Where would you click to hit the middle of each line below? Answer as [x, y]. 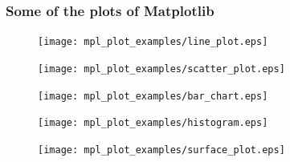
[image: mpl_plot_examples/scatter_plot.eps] [161, 69]
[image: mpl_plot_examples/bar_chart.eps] [153, 96]
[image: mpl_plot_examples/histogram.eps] [153, 123]
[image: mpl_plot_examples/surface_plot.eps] [161, 150]
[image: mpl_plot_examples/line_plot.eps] [153, 42]
